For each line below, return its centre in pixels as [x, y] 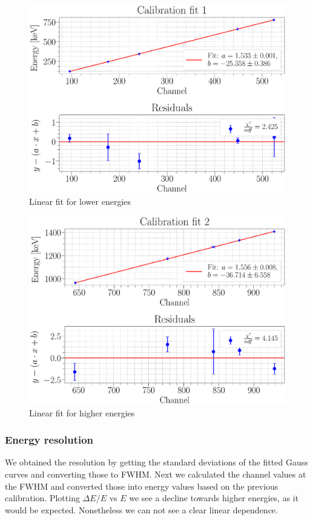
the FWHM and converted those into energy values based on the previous [142, 486]
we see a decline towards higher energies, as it [214, 498]
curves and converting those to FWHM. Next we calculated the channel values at [156, 474]
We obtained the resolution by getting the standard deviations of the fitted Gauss [156, 462]
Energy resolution [49, 440]
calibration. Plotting [42, 498]
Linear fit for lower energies [80, 202]
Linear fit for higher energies [82, 412]
